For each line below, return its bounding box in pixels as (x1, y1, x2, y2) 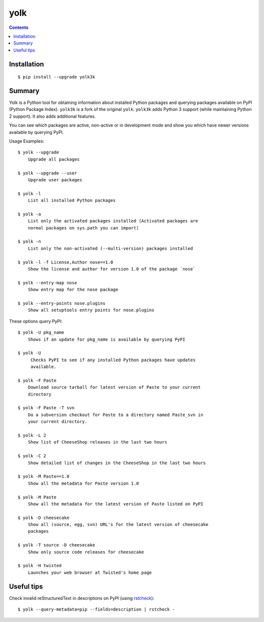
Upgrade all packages (27, 156, 80, 162)
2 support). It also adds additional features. (9, 113, 96, 119)
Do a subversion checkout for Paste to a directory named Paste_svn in (27, 412, 203, 418)
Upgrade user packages (27, 177, 83, 182)
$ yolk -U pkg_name (18, 330, 65, 335)
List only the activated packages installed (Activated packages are (27, 218, 198, 224)
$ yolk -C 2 (18, 453, 46, 459)
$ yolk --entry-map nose (18, 280, 77, 285)
